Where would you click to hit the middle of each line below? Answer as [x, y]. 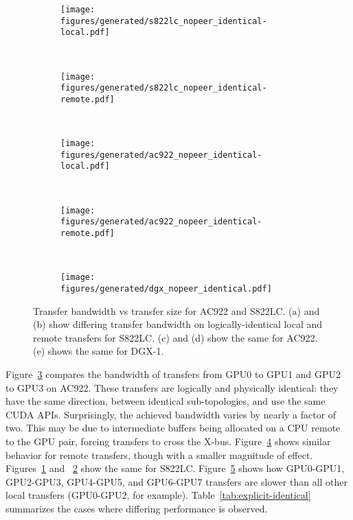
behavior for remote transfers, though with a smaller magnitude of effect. [159, 454]
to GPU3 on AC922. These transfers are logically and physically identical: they [172, 387]
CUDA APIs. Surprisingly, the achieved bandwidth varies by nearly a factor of [171, 414]
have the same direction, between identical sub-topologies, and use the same [166, 401]
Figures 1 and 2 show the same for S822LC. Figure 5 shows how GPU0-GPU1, [175, 468]
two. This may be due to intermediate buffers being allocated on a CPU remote [173, 428]
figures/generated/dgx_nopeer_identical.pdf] [166, 288]
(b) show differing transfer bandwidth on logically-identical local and [178, 324]
